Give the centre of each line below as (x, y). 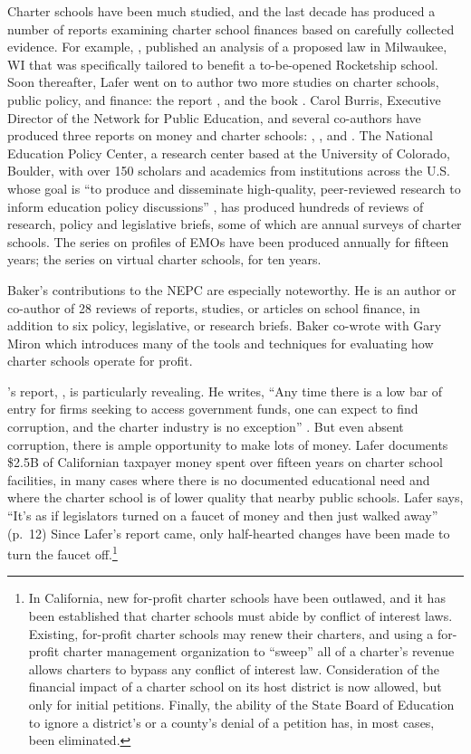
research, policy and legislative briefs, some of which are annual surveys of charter (235, 224)
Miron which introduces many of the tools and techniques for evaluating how (221, 343)
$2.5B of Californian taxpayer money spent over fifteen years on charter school (225, 462)
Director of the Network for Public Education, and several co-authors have (214, 117)
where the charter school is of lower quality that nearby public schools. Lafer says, (235, 497)
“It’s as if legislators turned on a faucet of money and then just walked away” (223, 515)
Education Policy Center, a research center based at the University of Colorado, (229, 153)
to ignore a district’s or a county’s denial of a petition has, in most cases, (231, 722)
